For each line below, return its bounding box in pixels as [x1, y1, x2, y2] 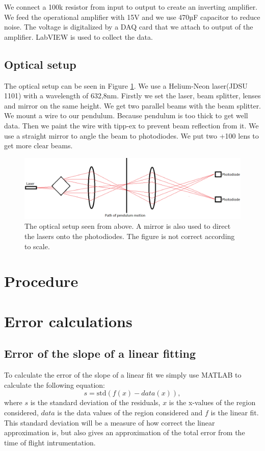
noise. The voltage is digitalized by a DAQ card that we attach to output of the [4, 21, 253, 32]
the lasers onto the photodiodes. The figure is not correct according [24, 231, 235, 241]
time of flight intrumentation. [4, 437, 96, 447]
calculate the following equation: [4, 379, 105, 390]
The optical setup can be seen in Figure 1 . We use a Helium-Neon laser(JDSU [4, 80, 248, 91]
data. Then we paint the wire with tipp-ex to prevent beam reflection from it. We [4, 120, 259, 130]
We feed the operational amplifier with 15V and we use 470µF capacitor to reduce [4, 11, 260, 22]
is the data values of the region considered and [57, 407, 203, 417]
